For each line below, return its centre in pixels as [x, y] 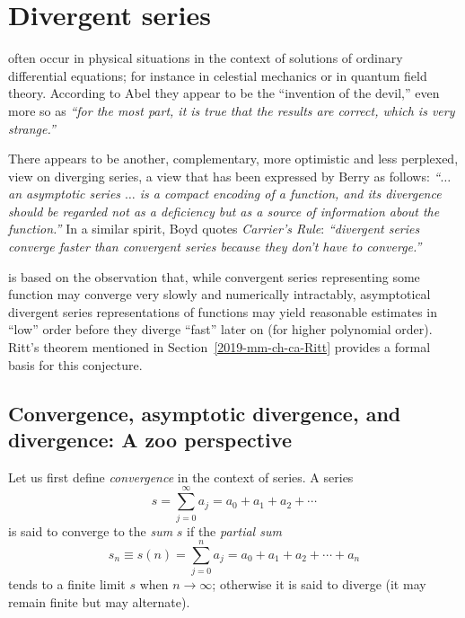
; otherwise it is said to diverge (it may [319, 584]
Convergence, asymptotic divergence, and [205, 413]
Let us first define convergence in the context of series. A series [181, 477]
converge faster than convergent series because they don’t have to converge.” [215, 247]
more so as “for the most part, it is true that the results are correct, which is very [232, 110]
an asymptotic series [65, 194]
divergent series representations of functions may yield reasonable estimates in [223, 311]
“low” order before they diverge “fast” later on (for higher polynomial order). [220, 329]
